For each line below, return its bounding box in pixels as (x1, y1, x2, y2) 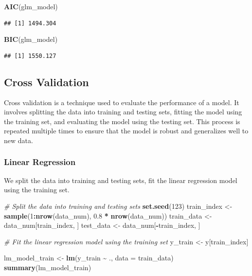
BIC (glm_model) (4, 34, 58, 44)
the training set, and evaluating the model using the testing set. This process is (4, 116, 240, 126)
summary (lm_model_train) (4, 262, 91, 272)
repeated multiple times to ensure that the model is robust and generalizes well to (4, 126, 249, 136)
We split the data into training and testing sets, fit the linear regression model (4, 175, 237, 185)
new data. (4, 135, 33, 145)
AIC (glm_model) (4, 1, 58, 11)
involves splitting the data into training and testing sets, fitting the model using (4, 107, 242, 117)
